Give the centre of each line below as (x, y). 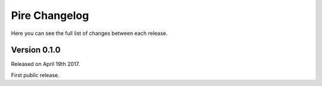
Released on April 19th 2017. (46, 64)
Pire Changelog (50, 15)
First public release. (35, 75)
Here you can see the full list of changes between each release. (89, 33)
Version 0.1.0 (36, 50)
